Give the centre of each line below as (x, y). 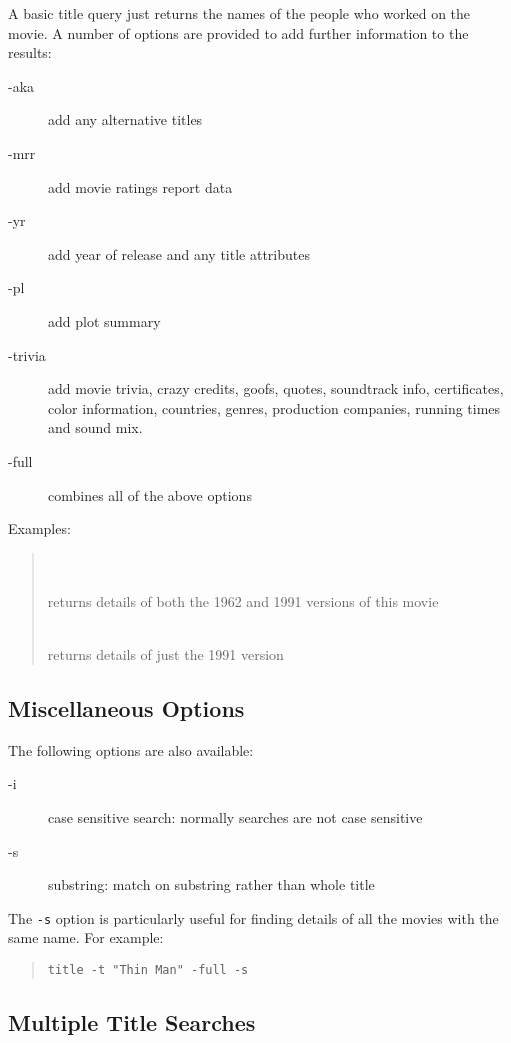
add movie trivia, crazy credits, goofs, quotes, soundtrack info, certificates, (276, 388)
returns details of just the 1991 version (165, 654)
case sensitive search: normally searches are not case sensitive (235, 817)
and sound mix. (95, 427)
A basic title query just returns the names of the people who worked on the (239, 13)
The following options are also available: (131, 749)
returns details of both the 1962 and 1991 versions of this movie (243, 600)
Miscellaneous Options (126, 708)
